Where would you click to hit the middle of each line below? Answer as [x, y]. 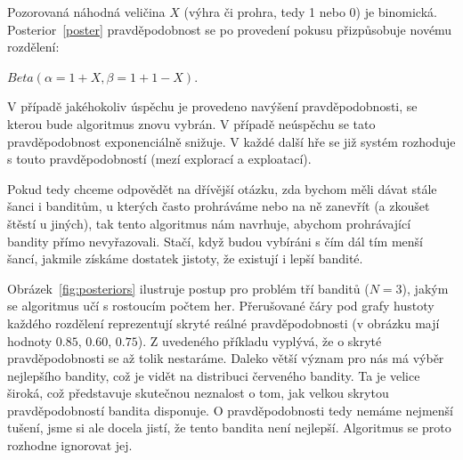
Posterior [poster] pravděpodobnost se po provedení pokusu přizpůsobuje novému [230, 29]
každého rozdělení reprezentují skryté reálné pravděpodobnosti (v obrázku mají [223, 323]
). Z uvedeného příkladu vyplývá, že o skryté [260, 340]
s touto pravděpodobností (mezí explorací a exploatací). [159, 159]
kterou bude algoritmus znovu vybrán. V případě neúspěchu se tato [191, 123]
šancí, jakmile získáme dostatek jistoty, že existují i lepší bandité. [185, 258]
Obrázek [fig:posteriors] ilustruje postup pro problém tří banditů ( [188, 288]
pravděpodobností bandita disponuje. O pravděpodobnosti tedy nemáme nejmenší [230, 410]
